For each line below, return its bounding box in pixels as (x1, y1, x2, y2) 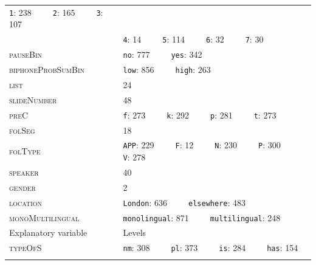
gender (9, 181, 36, 193)
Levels (123, 226, 146, 239)
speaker (9, 165, 39, 178)
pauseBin (9, 48, 43, 61)
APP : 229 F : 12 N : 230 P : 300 (123, 139, 281, 151)
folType (9, 145, 41, 157)
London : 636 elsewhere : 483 (123, 196, 246, 208)
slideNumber (9, 93, 57, 106)
